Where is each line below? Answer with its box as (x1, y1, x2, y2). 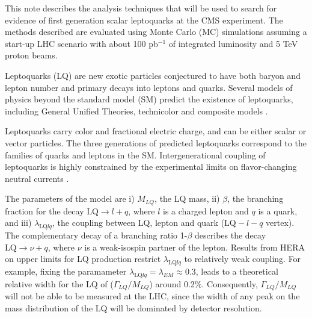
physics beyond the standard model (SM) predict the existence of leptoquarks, (5, 93, 293, 105)
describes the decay (195, 229, 266, 242)
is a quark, (258, 204, 298, 217)
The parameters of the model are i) (5, 192, 135, 205)
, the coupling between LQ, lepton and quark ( (52, 216, 225, 229)
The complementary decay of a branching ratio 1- (5, 229, 188, 242)
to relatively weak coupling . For (184, 252, 301, 265)
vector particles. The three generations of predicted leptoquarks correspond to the (5, 136, 307, 149)
